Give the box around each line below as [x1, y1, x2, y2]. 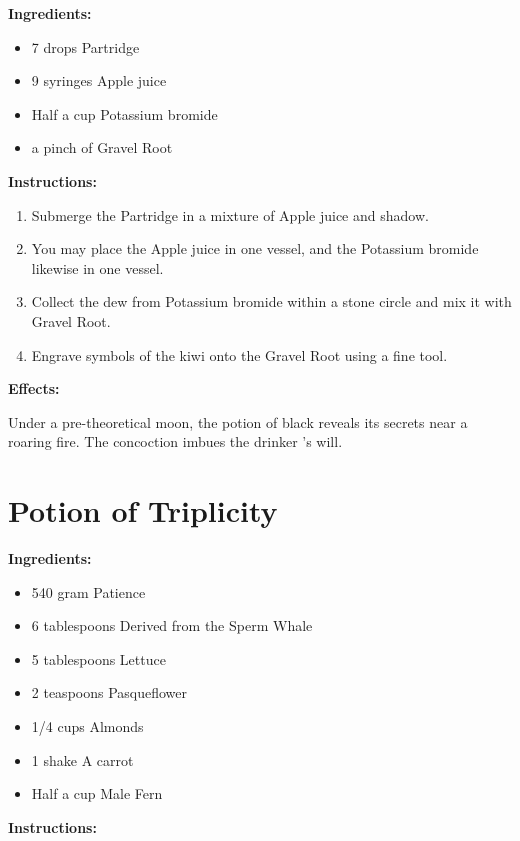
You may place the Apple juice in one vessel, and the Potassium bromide [31, 238, 479, 259]
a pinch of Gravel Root [31, 137, 173, 158]
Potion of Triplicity [8, 490, 278, 531]
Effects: [8, 378, 60, 399]
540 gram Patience [31, 581, 146, 602]
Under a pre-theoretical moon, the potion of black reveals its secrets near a [8, 411, 468, 432]
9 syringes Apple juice [31, 70, 167, 91]
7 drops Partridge [31, 36, 140, 57]
